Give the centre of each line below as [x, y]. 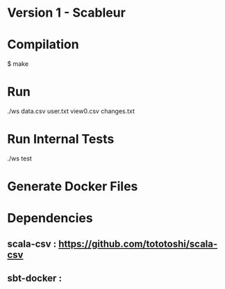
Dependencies [50, 218]
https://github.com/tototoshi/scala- [138, 243]
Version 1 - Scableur [67, 13]
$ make [18, 64]
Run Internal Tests [61, 139]
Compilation [43, 45]
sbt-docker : [35, 278]
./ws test [20, 158]
